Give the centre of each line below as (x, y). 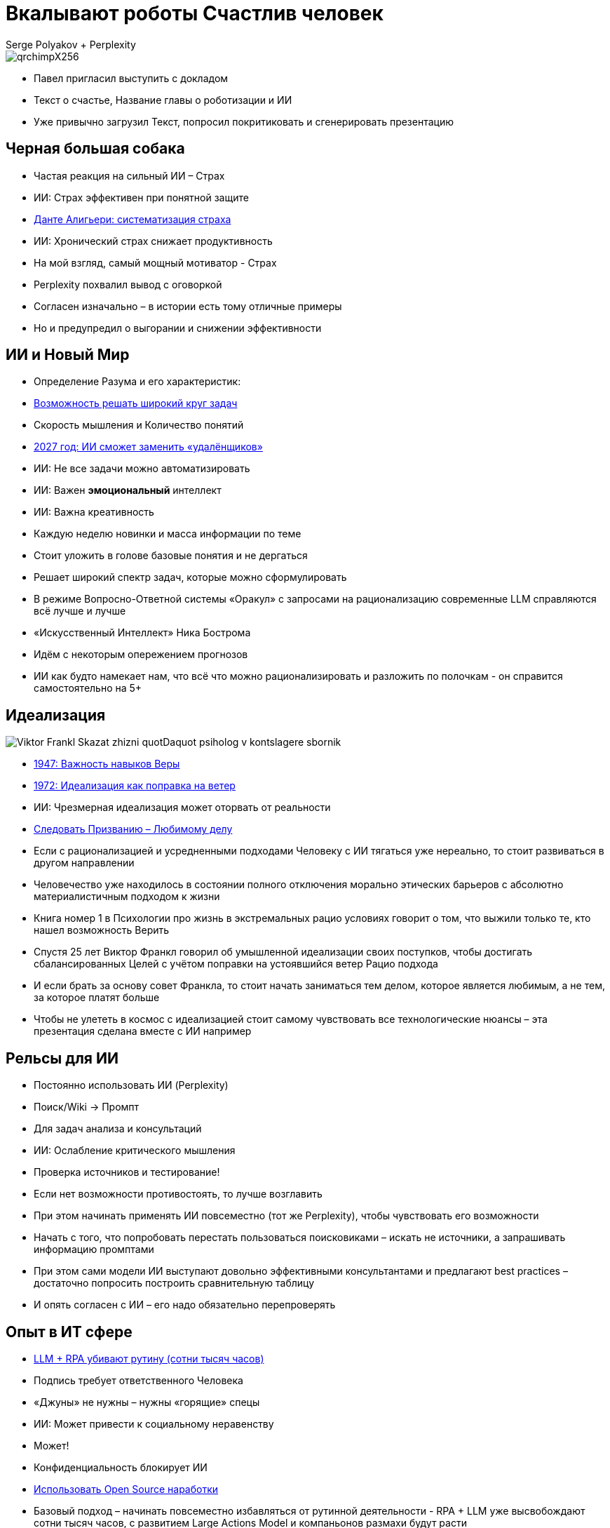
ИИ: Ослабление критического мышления (135, 1151)
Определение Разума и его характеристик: (137, 382)
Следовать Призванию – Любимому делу (133, 829)
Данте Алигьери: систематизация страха (133, 219)
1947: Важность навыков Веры (107, 764)
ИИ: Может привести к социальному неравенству (154, 1423)
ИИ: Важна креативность (94, 512)
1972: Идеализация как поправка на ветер (135, 786)
